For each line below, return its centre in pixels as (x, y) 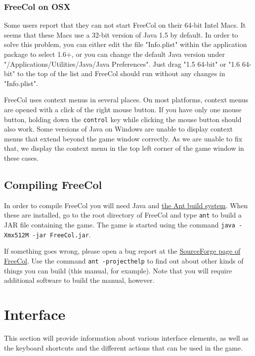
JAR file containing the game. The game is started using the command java (120, 225)
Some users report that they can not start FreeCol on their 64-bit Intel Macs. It (125, 25)
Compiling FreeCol (53, 184)
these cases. (21, 158)
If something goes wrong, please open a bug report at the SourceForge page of (122, 251)
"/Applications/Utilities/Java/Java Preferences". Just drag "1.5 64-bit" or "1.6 (122, 64)
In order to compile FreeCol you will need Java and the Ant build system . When (126, 205)
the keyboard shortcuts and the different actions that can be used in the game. (124, 347)
